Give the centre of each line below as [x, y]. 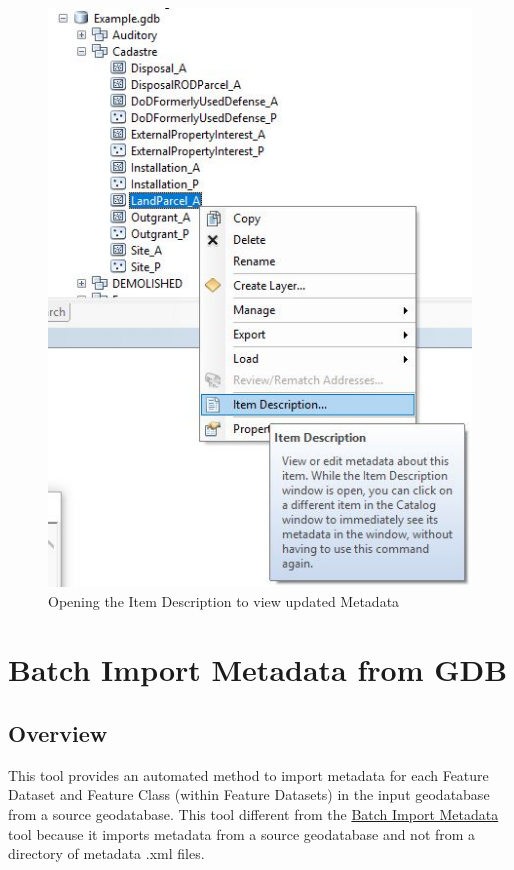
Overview [58, 732]
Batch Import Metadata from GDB [258, 669]
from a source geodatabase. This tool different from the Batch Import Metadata [253, 813]
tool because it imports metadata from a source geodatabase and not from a [242, 833]
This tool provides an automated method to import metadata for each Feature [248, 774]
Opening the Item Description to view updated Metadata [224, 600]
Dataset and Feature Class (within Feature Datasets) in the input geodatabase [249, 794]
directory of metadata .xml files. [106, 853]
